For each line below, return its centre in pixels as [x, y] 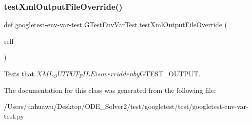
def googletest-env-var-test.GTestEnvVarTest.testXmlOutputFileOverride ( [116, 25]
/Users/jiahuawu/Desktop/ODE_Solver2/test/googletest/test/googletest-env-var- [126, 106]
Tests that [19, 73]
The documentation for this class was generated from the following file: [110, 90]
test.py [14, 115]
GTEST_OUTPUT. [170, 73]
